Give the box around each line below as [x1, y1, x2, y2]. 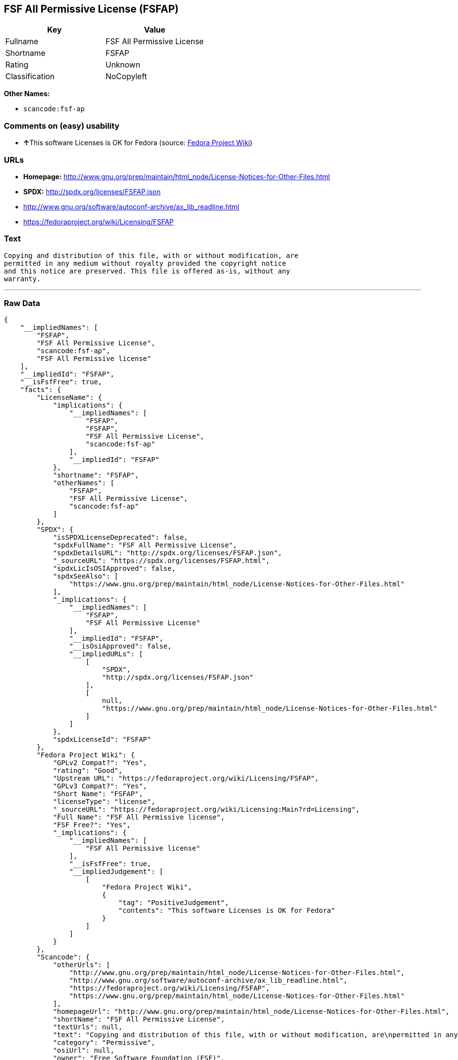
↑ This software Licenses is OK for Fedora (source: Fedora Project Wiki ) [23, 138, 253, 147]
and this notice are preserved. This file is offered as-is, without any [4, 267, 291, 275]
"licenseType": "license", [53, 798, 155, 806]
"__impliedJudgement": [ [69, 868, 164, 876]
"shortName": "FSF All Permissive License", [53, 1015, 225, 1024]
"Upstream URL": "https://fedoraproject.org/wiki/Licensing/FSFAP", [53, 774, 319, 783]
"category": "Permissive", [53, 1039, 155, 1047]
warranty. [4, 274, 41, 283]
